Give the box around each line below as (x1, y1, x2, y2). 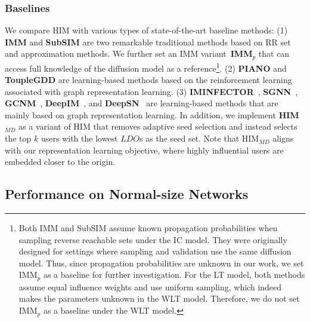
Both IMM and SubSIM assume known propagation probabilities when (18, 222, 278, 234)
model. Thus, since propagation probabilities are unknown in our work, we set (18, 256, 304, 269)
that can (258, 47, 290, 60)
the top (5, 132, 32, 145)
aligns (272, 132, 294, 145)
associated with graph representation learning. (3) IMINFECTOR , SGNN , (5, 85, 298, 97)
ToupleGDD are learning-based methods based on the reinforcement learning (5, 73, 292, 86)
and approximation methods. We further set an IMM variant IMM (5, 47, 253, 60)
